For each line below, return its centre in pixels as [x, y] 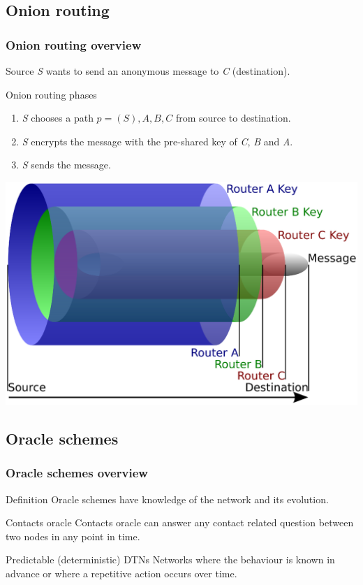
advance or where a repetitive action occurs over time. [121, 573]
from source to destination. [233, 118]
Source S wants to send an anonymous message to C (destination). [148, 71]
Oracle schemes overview [77, 473]
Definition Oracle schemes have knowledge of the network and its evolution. [167, 499]
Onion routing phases [51, 94]
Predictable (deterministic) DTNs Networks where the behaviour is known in [170, 559]
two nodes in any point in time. [73, 536]
